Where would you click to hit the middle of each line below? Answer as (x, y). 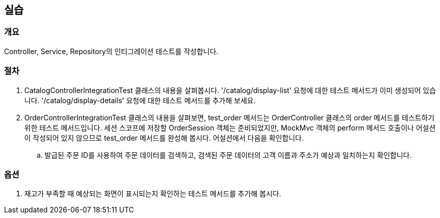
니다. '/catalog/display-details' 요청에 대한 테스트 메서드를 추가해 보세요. (140, 100)
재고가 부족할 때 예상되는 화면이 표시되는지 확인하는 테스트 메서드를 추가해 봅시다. (153, 194)
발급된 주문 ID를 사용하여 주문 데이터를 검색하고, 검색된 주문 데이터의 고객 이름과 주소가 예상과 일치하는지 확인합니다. (228, 155)
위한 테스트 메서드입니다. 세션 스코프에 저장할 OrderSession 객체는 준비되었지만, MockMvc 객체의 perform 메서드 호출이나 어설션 (230, 127)
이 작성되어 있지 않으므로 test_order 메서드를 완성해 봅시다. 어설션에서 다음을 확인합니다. (164, 138)
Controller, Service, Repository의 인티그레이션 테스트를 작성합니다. (111, 51)
